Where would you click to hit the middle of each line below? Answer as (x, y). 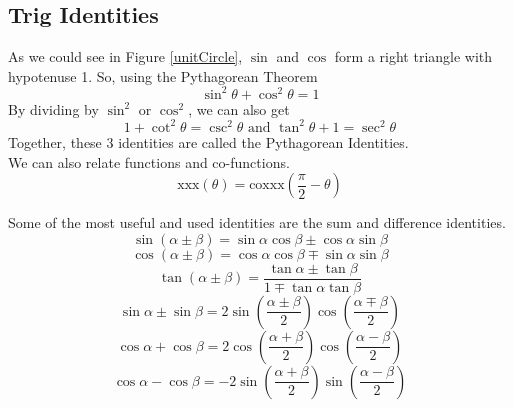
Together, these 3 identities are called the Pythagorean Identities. (208, 141)
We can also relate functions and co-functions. (149, 161)
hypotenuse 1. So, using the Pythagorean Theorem (163, 75)
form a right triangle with (413, 56)
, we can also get (239, 108)
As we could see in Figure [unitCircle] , (125, 56)
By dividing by (53, 108)
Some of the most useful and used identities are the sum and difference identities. (257, 222)
